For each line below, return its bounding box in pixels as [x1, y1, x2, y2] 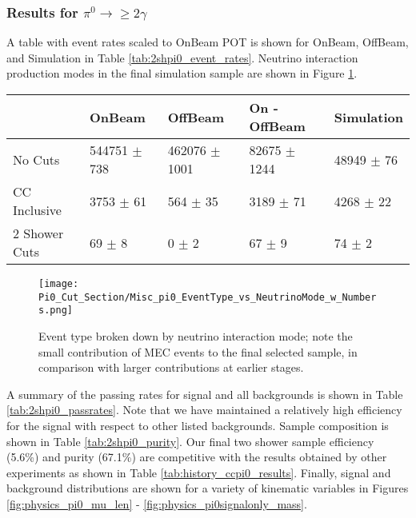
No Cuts [13, 149, 60, 169]
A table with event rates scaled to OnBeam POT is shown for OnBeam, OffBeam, [6, 34, 409, 50]
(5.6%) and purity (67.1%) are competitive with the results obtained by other [6, 448, 387, 465]
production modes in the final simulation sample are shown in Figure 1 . [6, 65, 358, 82]
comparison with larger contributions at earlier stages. [38, 359, 304, 376]
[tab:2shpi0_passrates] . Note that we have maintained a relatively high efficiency [6, 401, 402, 418]
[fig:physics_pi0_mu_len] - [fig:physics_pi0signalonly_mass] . [6, 495, 307, 512]
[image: [38, 278, 79, 289]
